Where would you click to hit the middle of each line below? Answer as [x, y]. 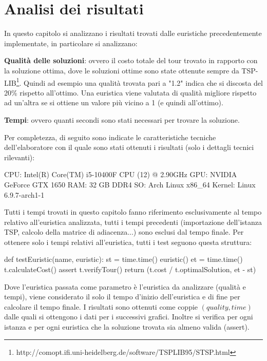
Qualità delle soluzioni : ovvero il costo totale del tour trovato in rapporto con [131, 60]
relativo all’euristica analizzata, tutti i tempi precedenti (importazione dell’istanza [133, 222]
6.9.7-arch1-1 [24, 194]
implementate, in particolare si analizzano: [71, 43]
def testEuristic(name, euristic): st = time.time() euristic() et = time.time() [123, 259]
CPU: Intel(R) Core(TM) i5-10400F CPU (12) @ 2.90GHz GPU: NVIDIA [121, 174]
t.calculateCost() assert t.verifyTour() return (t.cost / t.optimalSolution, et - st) [130, 269]
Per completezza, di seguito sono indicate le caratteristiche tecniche [110, 137]
